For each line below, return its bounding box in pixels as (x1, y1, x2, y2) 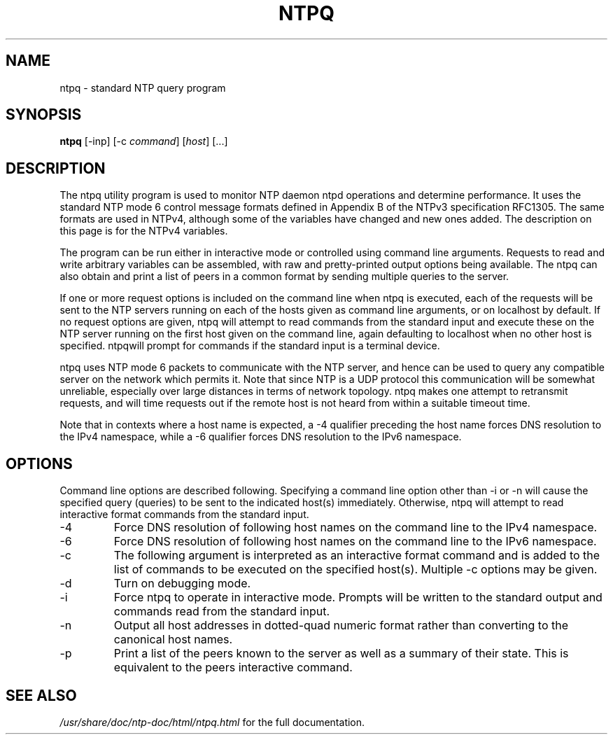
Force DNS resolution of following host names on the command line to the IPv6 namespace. (113, 534, 597, 549)
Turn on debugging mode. (113, 576, 251, 591)
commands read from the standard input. (113, 604, 330, 619)
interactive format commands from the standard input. (59, 508, 309, 521)
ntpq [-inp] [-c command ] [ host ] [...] (59, 135, 228, 148)
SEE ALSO (6, 686, 77, 704)
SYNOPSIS (6, 106, 82, 124)
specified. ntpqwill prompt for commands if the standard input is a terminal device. (59, 340, 440, 352)
